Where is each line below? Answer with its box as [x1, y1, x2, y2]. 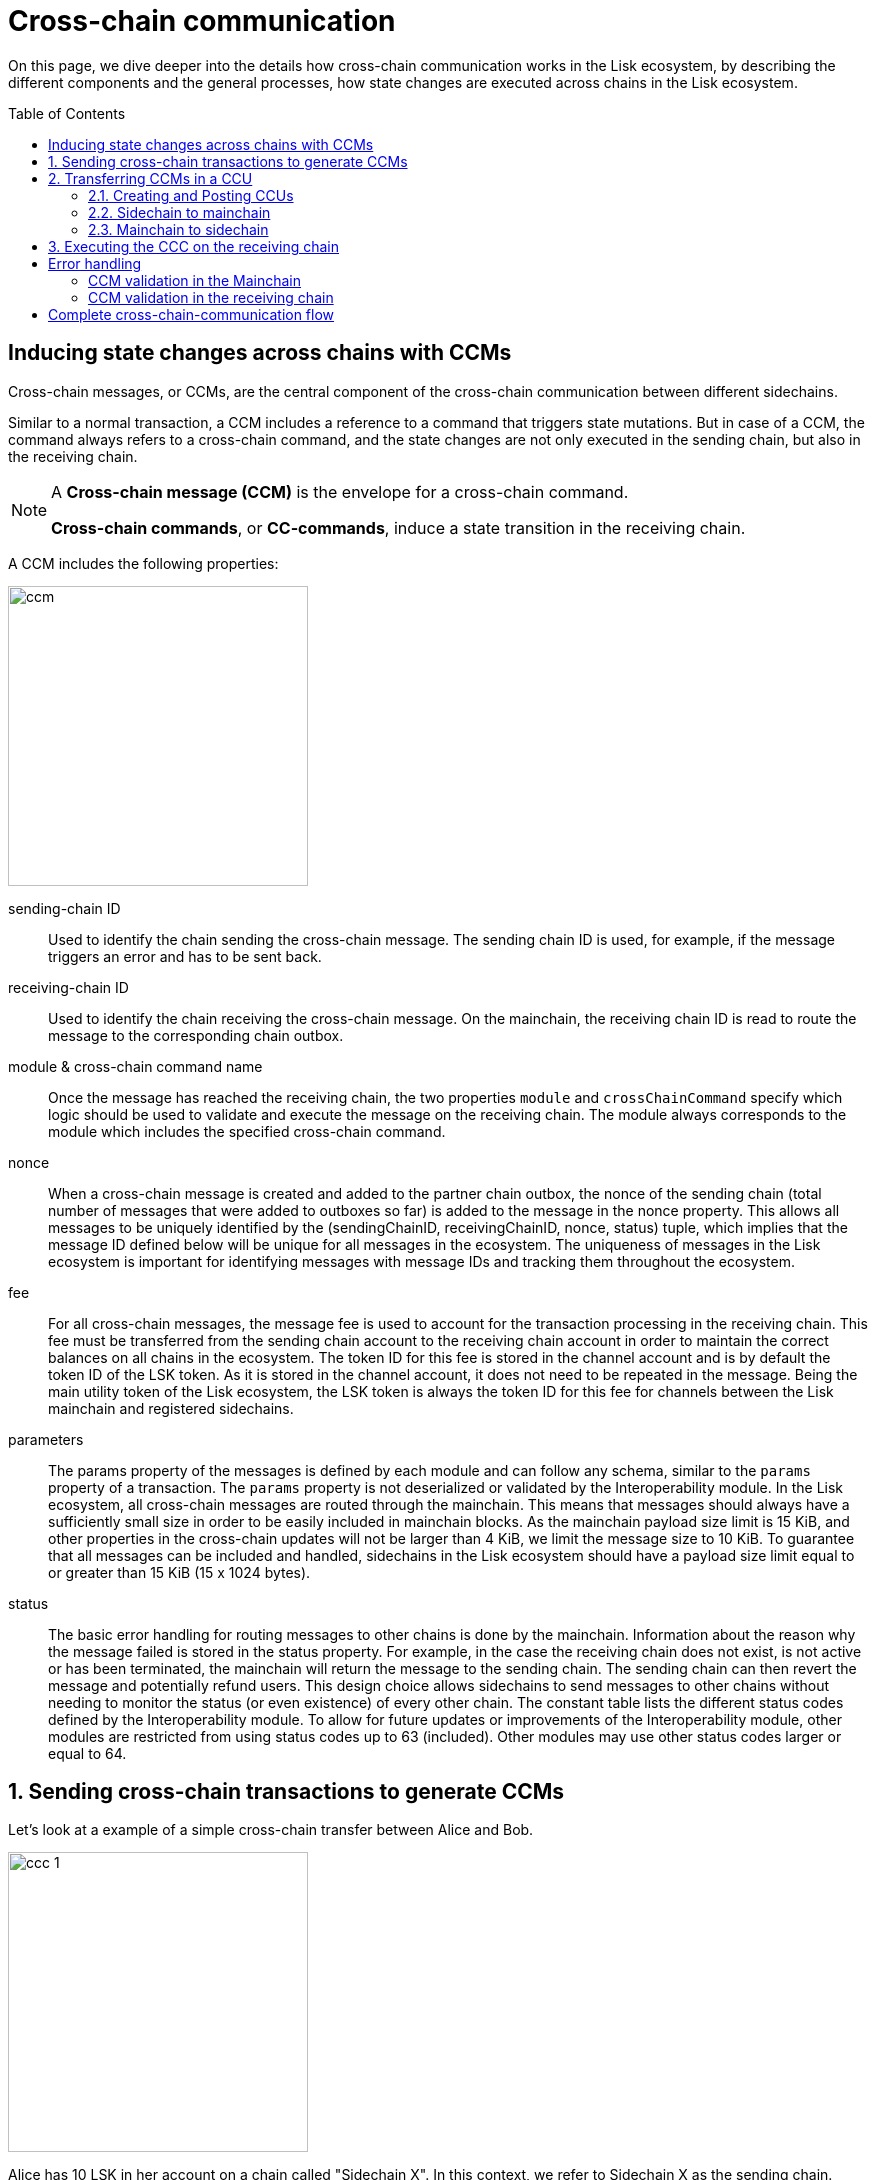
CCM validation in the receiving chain [88, 288, 334, 306]
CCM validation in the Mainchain [88, 271, 302, 289]
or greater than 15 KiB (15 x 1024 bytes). [48, 1563, 311, 1581]
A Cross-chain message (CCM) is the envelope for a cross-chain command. [51, 481, 629, 502]
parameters [8, 1430, 84, 1448]
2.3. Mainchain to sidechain [88, 220, 269, 238]
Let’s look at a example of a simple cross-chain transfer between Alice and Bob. [8, 1821, 534, 1839]
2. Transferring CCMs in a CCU [48, 169, 253, 187]
